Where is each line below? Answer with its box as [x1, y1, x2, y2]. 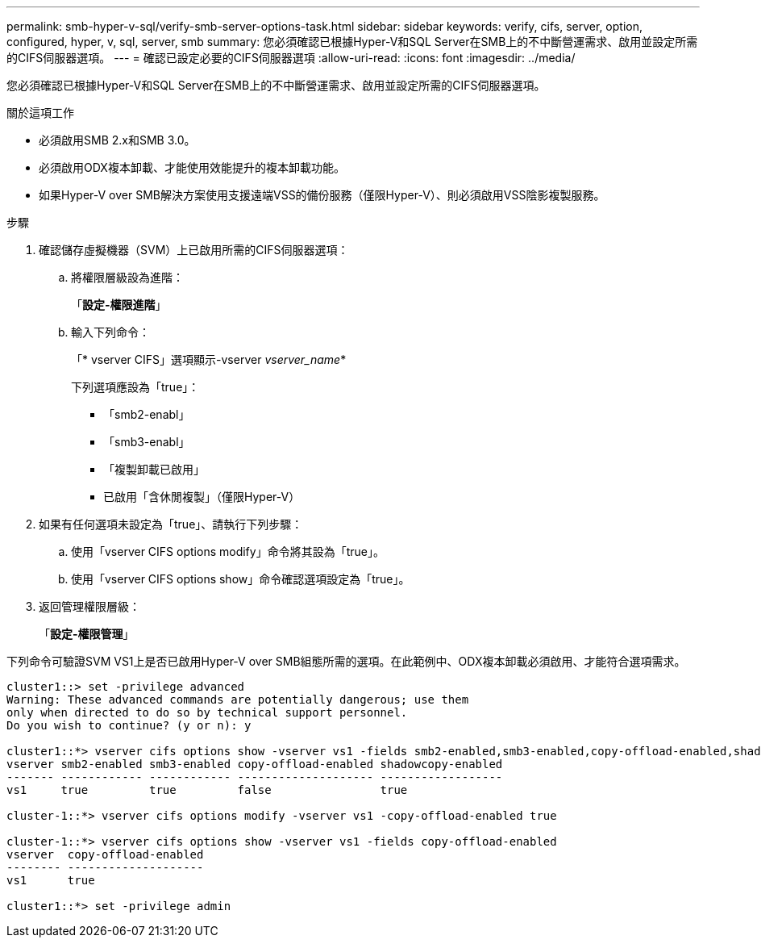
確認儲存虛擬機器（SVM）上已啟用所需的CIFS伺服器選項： [39, 243, 349, 257]
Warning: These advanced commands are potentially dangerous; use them [6, 693, 469, 706]
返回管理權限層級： [39, 599, 140, 613]
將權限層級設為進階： [71, 270, 184, 284]
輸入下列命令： [71, 325, 150, 339]
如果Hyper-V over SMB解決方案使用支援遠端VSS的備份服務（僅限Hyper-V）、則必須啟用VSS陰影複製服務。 [39, 188, 605, 202]
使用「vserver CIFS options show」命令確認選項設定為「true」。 [71, 572, 410, 586]
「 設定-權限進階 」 [71, 298, 167, 311]
